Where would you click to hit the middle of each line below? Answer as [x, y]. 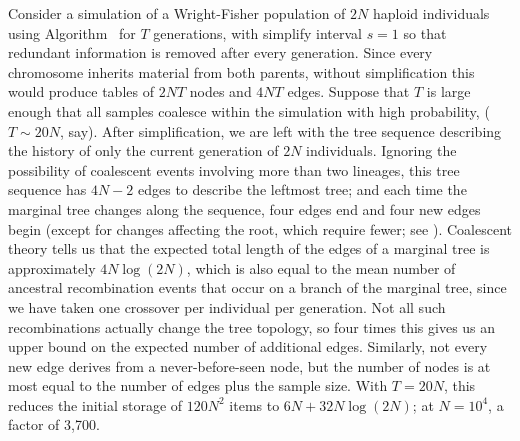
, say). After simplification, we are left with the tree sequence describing [281, 130]
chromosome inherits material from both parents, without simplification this [241, 71]
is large [448, 91]
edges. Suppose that [348, 91]
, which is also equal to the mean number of [321, 267]
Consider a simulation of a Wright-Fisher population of [177, 13]
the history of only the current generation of [143, 150]
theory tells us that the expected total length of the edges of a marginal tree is [249, 248]
